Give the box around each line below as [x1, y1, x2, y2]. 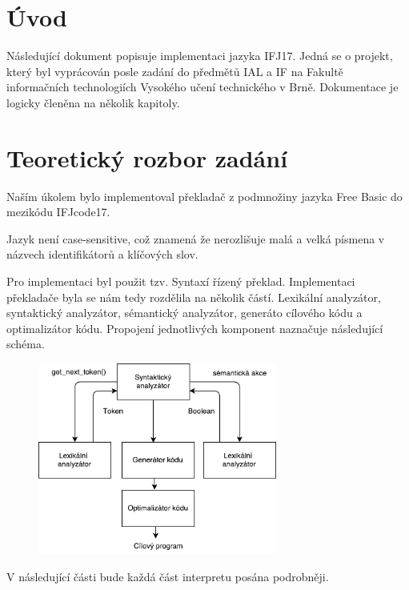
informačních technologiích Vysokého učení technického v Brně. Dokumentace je [6, 78, 399, 95]
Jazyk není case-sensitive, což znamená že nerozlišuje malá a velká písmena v [6, 230, 385, 247]
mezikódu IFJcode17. [6, 203, 110, 220]
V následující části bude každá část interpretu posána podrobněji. [6, 568, 329, 584]
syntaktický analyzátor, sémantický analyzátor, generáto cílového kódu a [6, 304, 363, 321]
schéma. [6, 335, 45, 352]
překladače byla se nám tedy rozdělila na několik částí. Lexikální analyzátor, [6, 288, 381, 305]
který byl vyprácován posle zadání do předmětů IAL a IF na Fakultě [6, 62, 343, 79]
